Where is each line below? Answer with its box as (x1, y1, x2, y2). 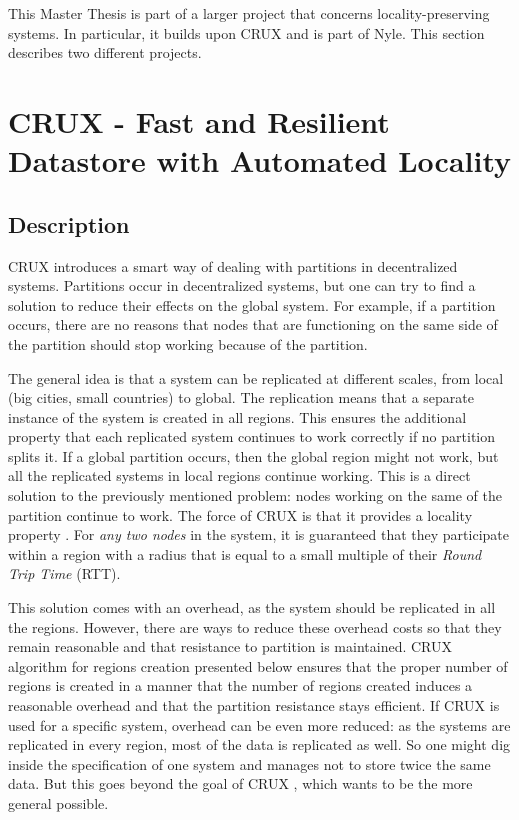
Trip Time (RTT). (8, 563, 121, 584)
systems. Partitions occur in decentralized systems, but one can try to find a (8, 275, 476, 296)
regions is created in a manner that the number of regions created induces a (8, 675, 473, 696)
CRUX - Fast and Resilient (8, 100, 390, 141)
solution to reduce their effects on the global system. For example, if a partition (8, 294, 496, 315)
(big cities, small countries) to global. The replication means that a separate (8, 387, 474, 408)
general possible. (8, 792, 109, 813)
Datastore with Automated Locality (8, 140, 512, 181)
